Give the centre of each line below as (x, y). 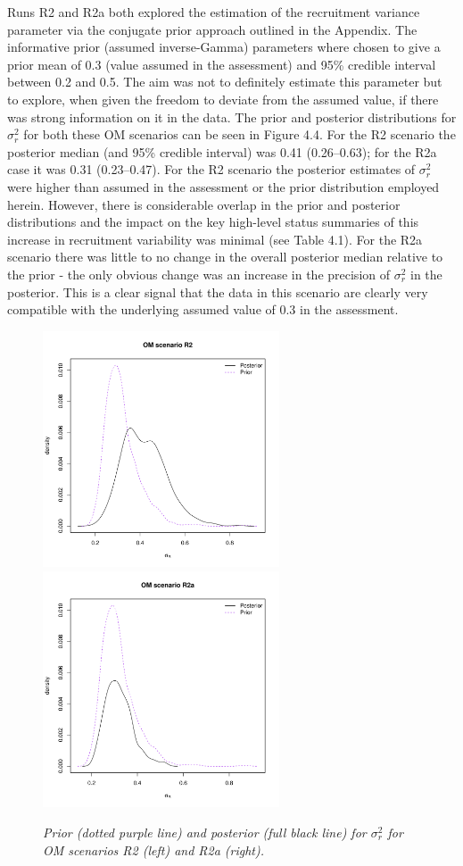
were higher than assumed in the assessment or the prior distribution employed (223, 186)
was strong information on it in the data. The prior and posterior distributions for (232, 117)
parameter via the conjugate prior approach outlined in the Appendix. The (212, 29)
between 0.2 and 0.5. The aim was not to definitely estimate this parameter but (225, 82)
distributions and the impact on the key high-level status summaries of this (213, 222)
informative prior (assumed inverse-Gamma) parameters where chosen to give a (224, 47)
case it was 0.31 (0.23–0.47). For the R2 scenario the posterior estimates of (211, 169)
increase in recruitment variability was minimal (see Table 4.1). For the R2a (215, 239)
